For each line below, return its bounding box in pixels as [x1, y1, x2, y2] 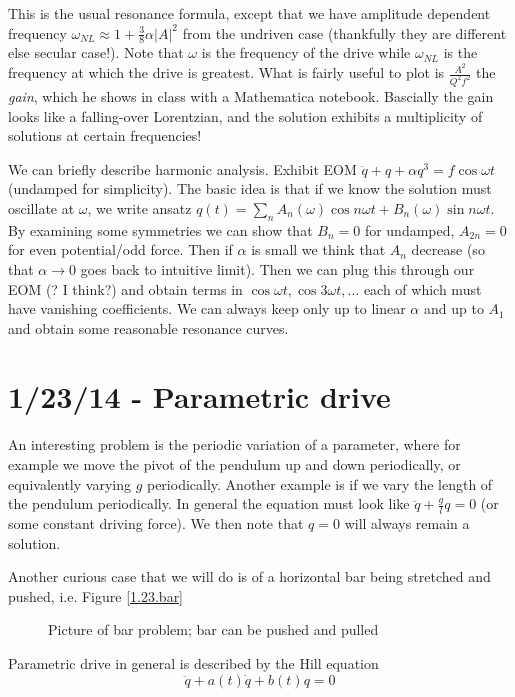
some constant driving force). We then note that [8, 513, 304, 534]
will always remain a [344, 513, 470, 534]
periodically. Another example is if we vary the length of [146, 473, 493, 494]
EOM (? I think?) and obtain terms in [8, 278, 243, 299]
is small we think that [251, 239, 386, 260]
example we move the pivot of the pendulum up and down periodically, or [8, 454, 461, 475]
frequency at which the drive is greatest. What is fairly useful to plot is [8, 62, 445, 83]
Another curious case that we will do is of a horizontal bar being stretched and [8, 566, 491, 587]
